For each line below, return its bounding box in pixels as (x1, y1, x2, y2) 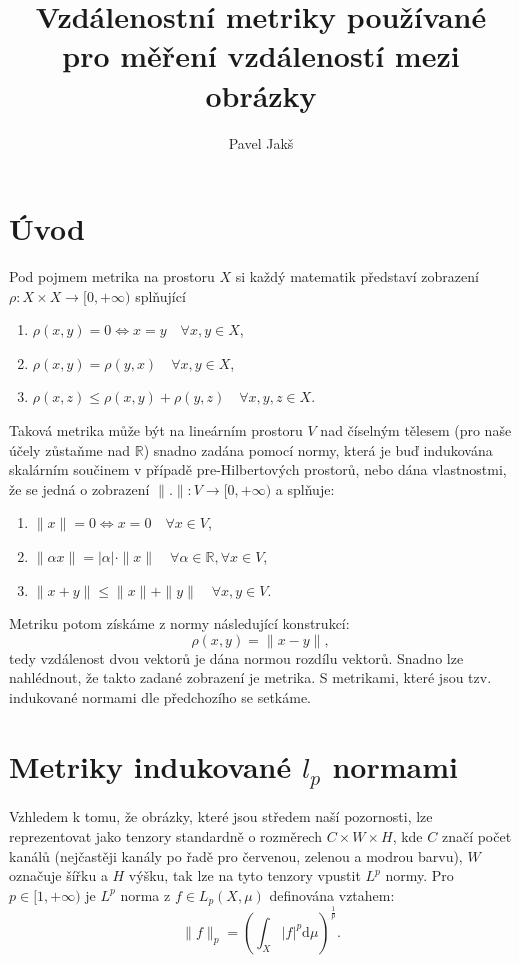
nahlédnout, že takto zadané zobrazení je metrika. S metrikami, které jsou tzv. (9, 667, 492, 688)
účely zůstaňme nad (9, 439, 131, 460)
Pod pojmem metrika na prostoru (9, 266, 215, 287)
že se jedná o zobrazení (9, 478, 150, 499)
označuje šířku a (9, 865, 108, 886)
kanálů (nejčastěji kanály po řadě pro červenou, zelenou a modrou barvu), (9, 845, 463, 866)
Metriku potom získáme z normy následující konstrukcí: (9, 613, 350, 634)
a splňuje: (275, 478, 335, 499)
